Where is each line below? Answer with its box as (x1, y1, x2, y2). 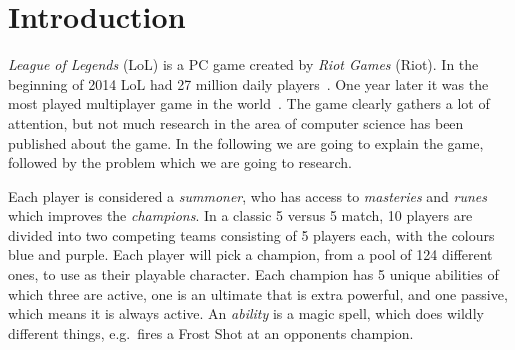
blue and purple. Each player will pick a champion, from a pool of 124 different (8, 244, 493, 265)
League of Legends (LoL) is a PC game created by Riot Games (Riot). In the (8, 54, 479, 75)
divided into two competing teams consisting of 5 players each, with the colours (8, 224, 495, 245)
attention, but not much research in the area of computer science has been (8, 112, 464, 133)
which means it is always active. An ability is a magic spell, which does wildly (8, 303, 484, 324)
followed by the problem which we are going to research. (8, 152, 352, 173)
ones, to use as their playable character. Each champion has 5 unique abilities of (8, 264, 499, 285)
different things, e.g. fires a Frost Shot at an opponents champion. (8, 322, 414, 343)
